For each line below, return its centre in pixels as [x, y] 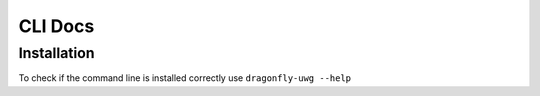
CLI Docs [56, 26]
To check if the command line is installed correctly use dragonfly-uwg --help [185, 78]
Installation [56, 53]
